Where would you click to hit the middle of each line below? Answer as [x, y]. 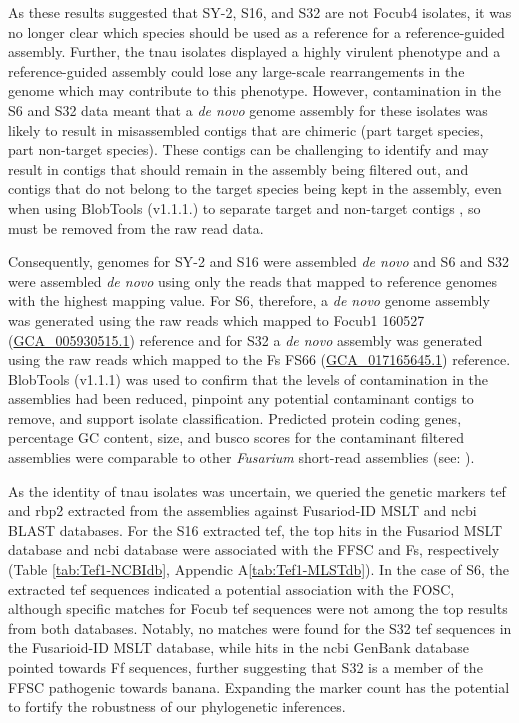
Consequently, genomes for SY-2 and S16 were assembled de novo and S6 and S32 [259, 261]
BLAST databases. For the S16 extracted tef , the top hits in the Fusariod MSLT [255, 529]
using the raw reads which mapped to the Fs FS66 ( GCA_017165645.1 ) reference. [259, 359]
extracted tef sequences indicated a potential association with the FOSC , [231, 588]
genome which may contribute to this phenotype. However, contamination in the [254, 90]
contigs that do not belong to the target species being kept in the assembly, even [255, 188]
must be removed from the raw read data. [136, 227]
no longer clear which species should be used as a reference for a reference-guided [256, 31]
